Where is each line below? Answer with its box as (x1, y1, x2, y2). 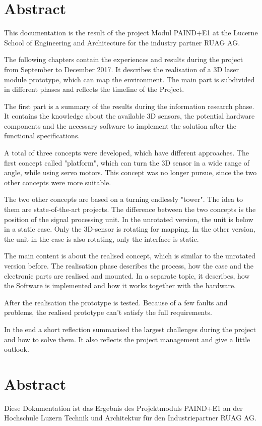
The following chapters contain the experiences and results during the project (4, 54, 243, 65)
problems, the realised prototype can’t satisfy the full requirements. (4, 307, 212, 317)
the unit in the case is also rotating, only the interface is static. (4, 233, 199, 244)
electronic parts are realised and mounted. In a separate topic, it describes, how (4, 270, 250, 281)
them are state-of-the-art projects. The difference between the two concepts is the (4, 204, 256, 215)
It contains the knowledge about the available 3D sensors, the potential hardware (4, 111, 255, 121)
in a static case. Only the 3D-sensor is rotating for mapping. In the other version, (4, 224, 255, 234)
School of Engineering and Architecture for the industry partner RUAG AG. (4, 37, 240, 47)
